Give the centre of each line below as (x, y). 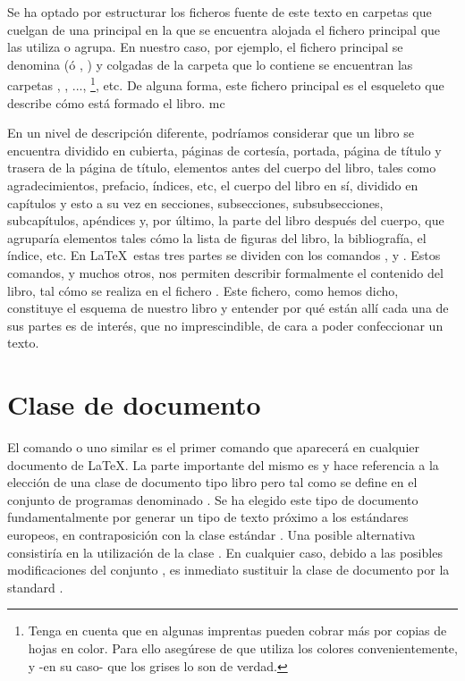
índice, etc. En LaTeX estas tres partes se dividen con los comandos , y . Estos (224, 255)
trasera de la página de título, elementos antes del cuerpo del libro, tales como (222, 168)
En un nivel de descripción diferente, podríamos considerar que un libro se (211, 133)
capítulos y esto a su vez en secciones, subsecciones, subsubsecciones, (195, 202)
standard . (35, 587)
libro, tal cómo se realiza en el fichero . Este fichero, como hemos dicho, (203, 290)
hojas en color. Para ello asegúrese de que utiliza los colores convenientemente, (243, 648)
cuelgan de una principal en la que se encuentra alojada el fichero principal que (224, 29)
